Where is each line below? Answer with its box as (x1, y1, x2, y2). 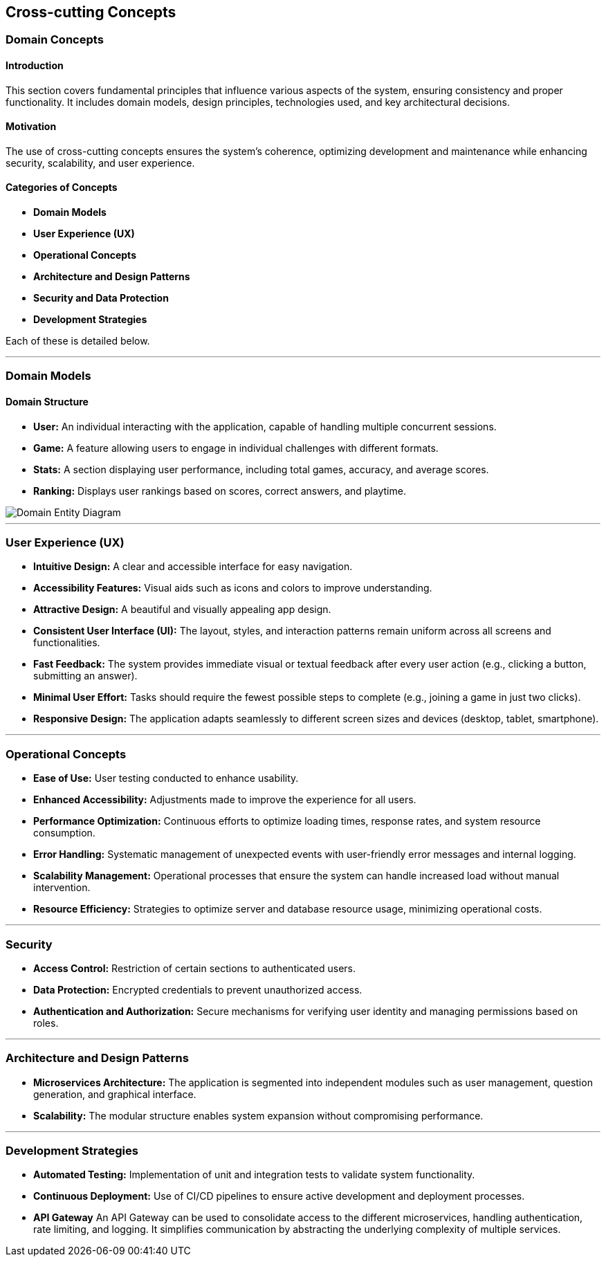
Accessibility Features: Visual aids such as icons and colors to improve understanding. (33, 582, 432, 594)
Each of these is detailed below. (6, 335, 150, 347)
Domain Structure (6, 396, 89, 408)
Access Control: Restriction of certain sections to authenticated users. (33, 962, 356, 974)
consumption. (33, 827, 95, 839)
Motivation (6, 120, 57, 133)
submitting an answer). (33, 670, 138, 682)
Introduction (6, 60, 64, 72)
